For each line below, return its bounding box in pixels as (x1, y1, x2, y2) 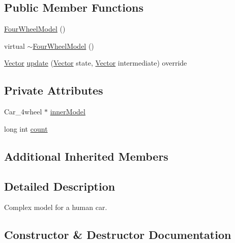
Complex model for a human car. (4, 202, 107, 212)
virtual (4, 40, 25, 51)
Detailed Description (4, 178, 115, 194)
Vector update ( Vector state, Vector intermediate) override (4, 57, 187, 68)
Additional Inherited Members (4, 148, 168, 164)
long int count (4, 123, 48, 134)
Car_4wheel (4, 106, 42, 117)
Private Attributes (4, 82, 103, 98)
